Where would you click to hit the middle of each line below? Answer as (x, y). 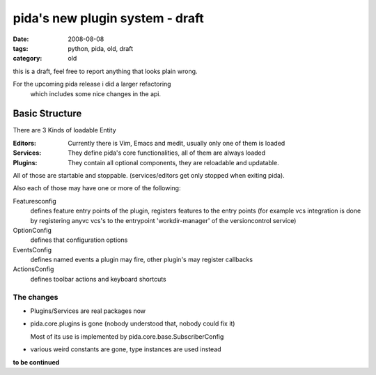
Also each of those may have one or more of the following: (97, 188)
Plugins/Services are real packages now (88, 311)
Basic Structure (47, 114)
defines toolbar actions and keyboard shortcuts (98, 279)
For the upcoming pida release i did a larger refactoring (92, 84)
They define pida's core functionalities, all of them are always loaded (167, 153)
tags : (21, 48)
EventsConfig (32, 250)
